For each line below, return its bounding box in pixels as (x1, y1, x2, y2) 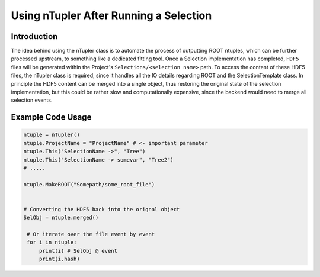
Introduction (11, 31, 58, 41)
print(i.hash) (39, 256, 80, 263)
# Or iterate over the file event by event (27, 231, 155, 238)
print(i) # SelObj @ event (39, 247, 118, 254)
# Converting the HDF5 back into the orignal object (23, 206, 180, 212)
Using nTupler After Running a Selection (11, 9, 212, 22)
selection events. (11, 96, 53, 104)
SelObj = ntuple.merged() (23, 214, 99, 221)
